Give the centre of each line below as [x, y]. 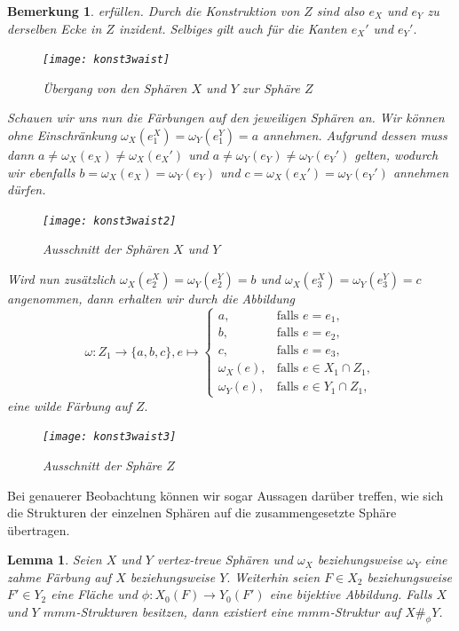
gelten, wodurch [396, 155]
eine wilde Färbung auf [70, 405]
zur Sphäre [271, 87]
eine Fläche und [94, 594]
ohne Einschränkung [62, 135]
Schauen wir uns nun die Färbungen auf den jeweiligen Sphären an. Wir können [226, 118]
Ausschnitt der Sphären [106, 249]
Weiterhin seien [277, 576]
